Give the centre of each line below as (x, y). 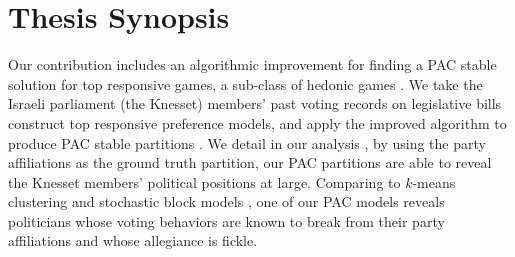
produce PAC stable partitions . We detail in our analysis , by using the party (247, 142)
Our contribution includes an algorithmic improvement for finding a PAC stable (252, 64)
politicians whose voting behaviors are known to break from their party (226, 220)
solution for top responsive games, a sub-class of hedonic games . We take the (245, 83)
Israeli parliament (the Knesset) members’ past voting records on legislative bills (255, 103)
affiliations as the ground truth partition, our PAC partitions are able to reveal (250, 162)
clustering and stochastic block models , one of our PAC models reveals (226, 201)
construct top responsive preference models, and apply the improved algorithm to (257, 122)
